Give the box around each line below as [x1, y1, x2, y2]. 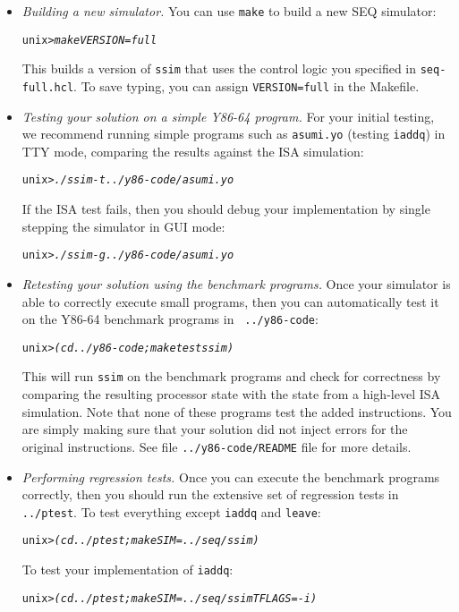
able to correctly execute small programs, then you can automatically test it [21, 292, 439, 310]
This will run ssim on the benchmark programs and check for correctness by [21, 367, 441, 386]
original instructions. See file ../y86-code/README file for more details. [21, 437, 412, 455]
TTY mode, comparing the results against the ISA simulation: [21, 141, 364, 160]
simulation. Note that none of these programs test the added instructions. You [21, 402, 452, 421]
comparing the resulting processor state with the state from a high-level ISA [21, 385, 441, 404]
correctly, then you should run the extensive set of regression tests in [21, 485, 399, 504]
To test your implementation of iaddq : [21, 560, 234, 579]
